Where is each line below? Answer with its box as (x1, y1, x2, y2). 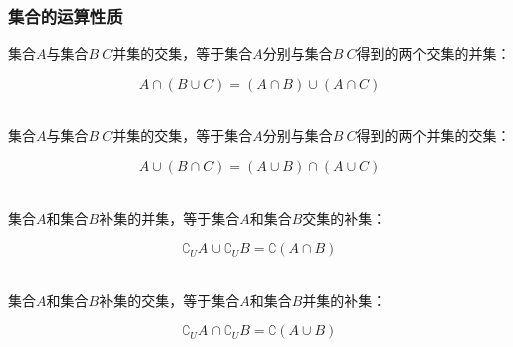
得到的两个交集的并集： (356, 43, 511, 64)
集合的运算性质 (8, 3, 123, 28)
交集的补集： (302, 207, 387, 228)
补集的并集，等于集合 (99, 207, 240, 228)
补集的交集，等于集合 (99, 289, 240, 310)
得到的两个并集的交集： (356, 125, 511, 146)
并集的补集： (302, 289, 387, 310)
